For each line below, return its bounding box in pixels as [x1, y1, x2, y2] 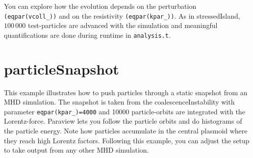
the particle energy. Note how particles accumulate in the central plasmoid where [4, 126, 248, 136]
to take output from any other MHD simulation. [4, 145, 149, 155]
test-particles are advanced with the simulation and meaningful [27, 20, 218, 30]
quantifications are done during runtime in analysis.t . [4, 29, 171, 40]
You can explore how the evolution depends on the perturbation [4, 1, 197, 11]
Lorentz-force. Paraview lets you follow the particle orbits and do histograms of [4, 116, 242, 126]
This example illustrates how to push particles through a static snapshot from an [4, 87, 248, 97]
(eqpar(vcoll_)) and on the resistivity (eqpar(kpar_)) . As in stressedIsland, [4, 10, 240, 21]
